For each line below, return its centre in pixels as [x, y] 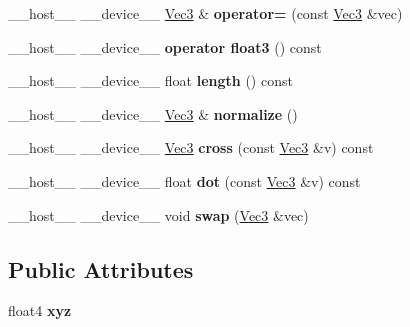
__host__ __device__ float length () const [150, 80]
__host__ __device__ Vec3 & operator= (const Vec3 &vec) [205, 13]
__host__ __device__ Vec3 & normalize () [153, 113]
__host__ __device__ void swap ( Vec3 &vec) [158, 214]
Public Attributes [101, 268]
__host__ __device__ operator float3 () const [165, 46]
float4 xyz [40, 310]
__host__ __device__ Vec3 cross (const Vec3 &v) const [191, 147]
